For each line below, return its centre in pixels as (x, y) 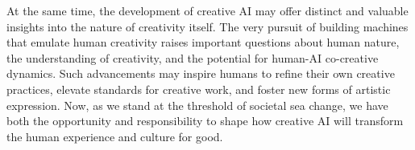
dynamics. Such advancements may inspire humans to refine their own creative (201, 73)
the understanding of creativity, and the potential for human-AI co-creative (193, 57)
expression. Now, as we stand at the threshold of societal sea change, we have (197, 105)
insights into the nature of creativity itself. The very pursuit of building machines (207, 26)
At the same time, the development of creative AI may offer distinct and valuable (207, 10)
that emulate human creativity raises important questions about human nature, (203, 42)
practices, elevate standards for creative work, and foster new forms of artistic (199, 89)
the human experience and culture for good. (115, 136)
